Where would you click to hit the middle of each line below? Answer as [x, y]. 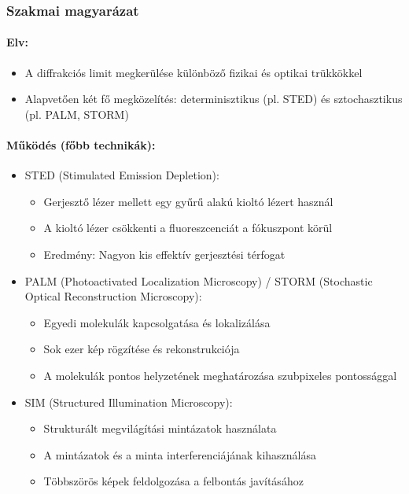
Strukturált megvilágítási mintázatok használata [160, 428]
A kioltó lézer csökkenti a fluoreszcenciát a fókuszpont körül [188, 228]
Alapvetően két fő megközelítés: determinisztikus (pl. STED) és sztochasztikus [214, 99]
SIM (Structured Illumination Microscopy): [129, 402]
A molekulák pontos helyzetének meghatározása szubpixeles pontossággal [220, 375]
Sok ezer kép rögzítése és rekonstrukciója [142, 349]
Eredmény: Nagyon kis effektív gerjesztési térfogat [164, 254]
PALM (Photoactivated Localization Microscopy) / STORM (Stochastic [199, 280]
